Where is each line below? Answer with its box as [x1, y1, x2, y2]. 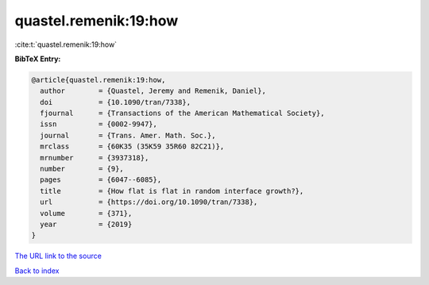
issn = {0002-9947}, [40, 120, 158, 129]
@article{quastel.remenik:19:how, [31, 75, 166, 84]
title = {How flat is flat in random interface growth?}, [40, 187, 304, 195]
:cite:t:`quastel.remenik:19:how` [14, 40, 118, 49]
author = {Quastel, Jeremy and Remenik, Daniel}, [40, 87, 266, 95]
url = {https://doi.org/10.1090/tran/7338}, [40, 198, 258, 206]
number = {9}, [40, 164, 125, 174]
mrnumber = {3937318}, [40, 153, 149, 162]
